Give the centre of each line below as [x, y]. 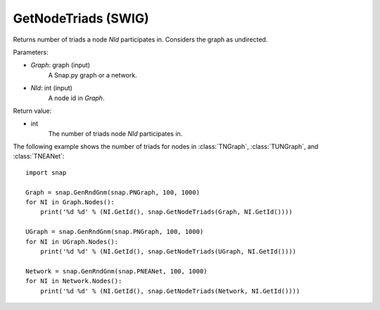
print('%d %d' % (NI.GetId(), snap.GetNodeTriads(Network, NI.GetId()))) [170, 291]
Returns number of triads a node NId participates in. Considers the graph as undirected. [140, 39]
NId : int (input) [52, 88]
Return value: [32, 111]
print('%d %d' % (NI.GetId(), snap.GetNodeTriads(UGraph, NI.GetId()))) [168, 251]
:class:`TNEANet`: [39, 156]
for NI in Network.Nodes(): [74, 281]
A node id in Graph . [76, 98]
